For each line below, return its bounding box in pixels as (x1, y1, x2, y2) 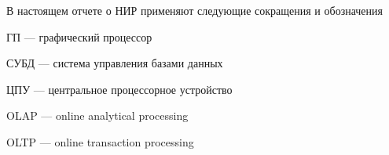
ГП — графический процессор (6, 28, 152, 45)
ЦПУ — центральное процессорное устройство (6, 81, 233, 97)
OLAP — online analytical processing (6, 107, 189, 124)
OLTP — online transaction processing (6, 133, 194, 150)
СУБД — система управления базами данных (6, 55, 223, 71)
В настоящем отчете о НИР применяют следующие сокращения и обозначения (6, 2, 383, 18)
